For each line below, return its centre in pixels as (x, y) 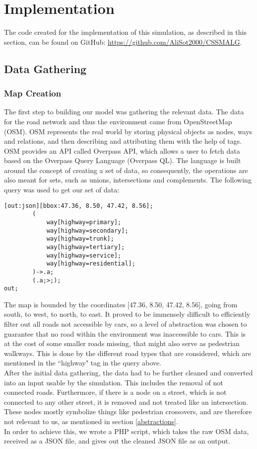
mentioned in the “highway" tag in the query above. (83, 363)
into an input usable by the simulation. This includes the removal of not (114, 382)
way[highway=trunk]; (80, 239)
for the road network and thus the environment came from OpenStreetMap (118, 121)
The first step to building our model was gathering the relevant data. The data (124, 112)
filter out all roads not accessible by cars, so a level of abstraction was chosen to (126, 324)
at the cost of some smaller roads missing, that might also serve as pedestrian (122, 343)
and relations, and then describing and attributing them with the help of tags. (123, 141)
